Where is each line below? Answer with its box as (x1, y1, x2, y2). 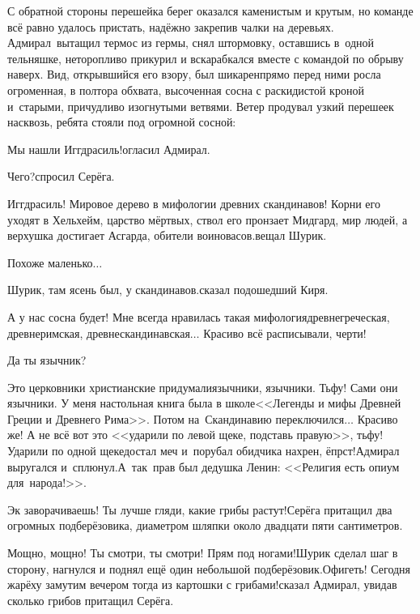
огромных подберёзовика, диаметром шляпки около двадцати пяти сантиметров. (7, 517, 403, 534)
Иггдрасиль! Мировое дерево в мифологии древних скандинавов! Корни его (7, 194, 380, 211)
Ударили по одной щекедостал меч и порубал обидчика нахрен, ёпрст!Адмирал (7, 442, 400, 459)
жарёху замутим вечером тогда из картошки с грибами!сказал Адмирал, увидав (7, 576, 397, 593)
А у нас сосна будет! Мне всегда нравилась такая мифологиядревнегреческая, (7, 308, 390, 325)
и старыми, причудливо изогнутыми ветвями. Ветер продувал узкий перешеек (7, 97, 394, 114)
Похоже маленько (7, 254, 93, 271)
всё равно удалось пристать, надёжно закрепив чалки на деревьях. (7, 18, 334, 35)
